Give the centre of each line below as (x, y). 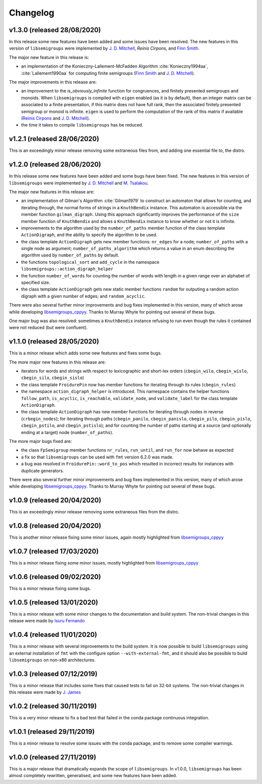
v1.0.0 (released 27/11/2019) (53, 757)
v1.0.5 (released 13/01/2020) (54, 602)
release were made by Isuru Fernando (47, 621)
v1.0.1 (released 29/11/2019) (52, 732)
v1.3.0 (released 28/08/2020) (55, 30)
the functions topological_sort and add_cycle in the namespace (90, 262)
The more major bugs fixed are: (41, 441)
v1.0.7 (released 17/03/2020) (54, 551)
